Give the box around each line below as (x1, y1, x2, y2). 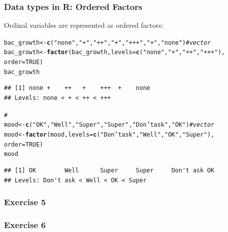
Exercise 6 (4, 218, 46, 231)
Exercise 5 (4, 196, 46, 208)
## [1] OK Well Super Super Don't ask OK (4, 166, 215, 174)
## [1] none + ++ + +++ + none (4, 84, 150, 92)
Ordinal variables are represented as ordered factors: (4, 20, 163, 30)
